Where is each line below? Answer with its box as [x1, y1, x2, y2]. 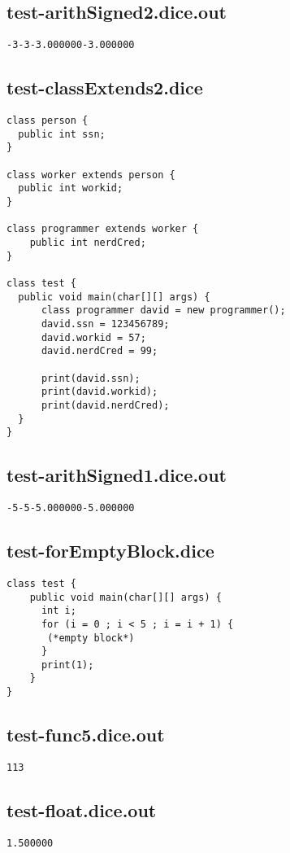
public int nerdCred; [29, 236, 146, 248]
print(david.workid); [41, 386, 158, 398]
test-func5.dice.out [6, 722, 165, 747]
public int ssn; [18, 128, 106, 140]
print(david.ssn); [41, 372, 141, 384]
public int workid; [18, 182, 123, 195]
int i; [41, 605, 76, 617]
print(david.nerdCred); [41, 399, 170, 411]
